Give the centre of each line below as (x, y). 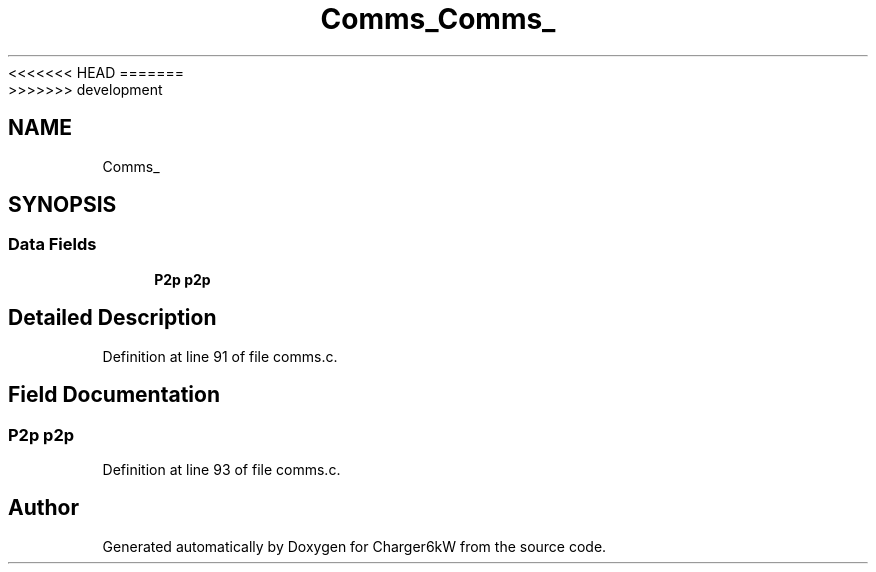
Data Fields (52, 244)
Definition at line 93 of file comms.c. (221, 469)
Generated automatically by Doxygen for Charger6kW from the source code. (354, 546)
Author (43, 508)
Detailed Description (112, 318)
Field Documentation (114, 395)
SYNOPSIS (62, 205)
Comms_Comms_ (438, 19)
